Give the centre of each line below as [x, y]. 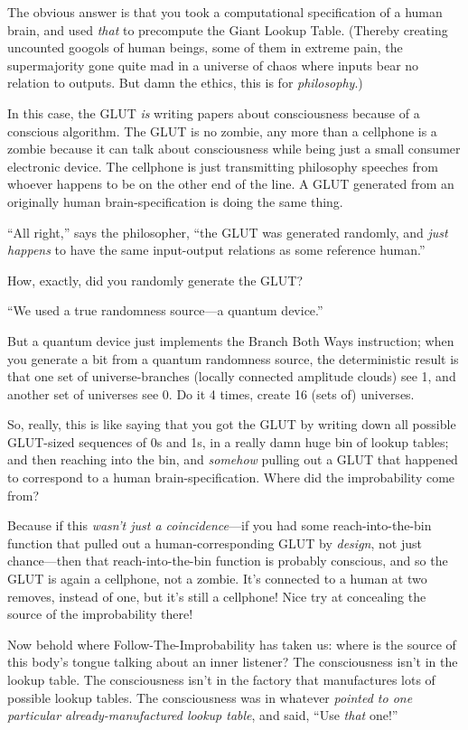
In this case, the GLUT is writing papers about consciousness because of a [214, 112]
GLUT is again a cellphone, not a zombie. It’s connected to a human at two [217, 579]
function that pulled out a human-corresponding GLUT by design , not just [215, 543]
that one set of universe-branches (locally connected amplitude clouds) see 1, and [232, 376]
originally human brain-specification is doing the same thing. [175, 201]
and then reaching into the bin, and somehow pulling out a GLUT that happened [233, 459]
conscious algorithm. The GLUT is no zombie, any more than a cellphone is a [222, 131]
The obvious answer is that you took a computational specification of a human [225, 12]
